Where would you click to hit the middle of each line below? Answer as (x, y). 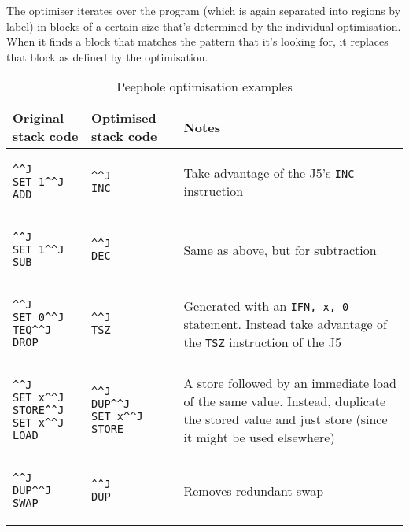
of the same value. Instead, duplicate (285, 401)
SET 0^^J (39, 318)
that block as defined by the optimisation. (107, 56)
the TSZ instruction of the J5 (262, 342)
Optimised (124, 118)
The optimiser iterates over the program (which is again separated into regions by (204, 10)
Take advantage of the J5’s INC (269, 173)
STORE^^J (39, 410)
